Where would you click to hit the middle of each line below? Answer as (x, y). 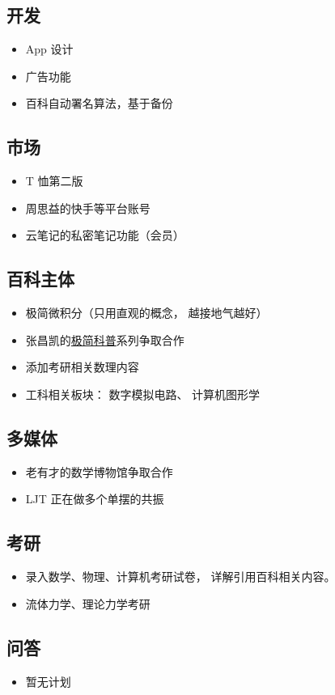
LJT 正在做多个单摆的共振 (95, 499)
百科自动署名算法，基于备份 (99, 103)
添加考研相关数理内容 (82, 367)
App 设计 (49, 49)
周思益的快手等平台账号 (88, 208)
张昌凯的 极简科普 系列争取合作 (105, 339)
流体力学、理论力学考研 (88, 603)
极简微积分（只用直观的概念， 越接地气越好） (146, 313)
